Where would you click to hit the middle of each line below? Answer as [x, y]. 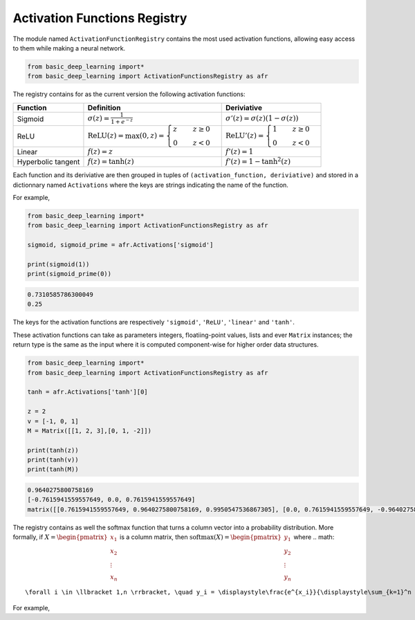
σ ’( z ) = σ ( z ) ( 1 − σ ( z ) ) [262, 119]
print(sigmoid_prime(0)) [70, 274]
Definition [104, 107]
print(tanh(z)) [53, 450]
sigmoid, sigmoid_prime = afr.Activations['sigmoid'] [120, 245]
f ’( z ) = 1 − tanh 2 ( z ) [258, 161]
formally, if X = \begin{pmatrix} [60, 537]
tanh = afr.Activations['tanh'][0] [87, 392]
